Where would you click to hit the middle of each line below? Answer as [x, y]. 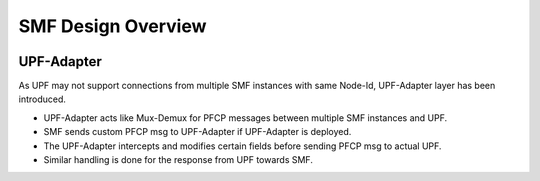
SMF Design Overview [112, 26]
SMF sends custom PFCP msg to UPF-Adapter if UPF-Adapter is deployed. [197, 132]
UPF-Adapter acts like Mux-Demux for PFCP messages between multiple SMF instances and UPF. [245, 117]
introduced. [42, 99]
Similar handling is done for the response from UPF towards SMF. [178, 160]
